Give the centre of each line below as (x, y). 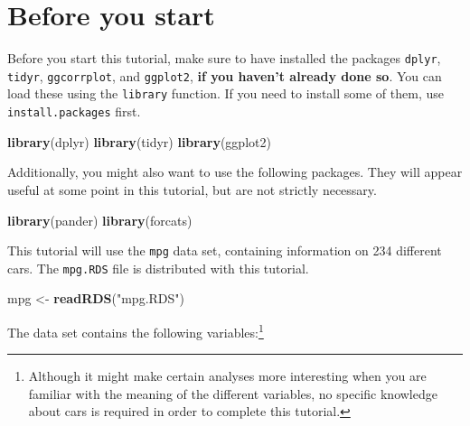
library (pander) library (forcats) (100, 220)
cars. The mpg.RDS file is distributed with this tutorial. (158, 268)
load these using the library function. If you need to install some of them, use (226, 93)
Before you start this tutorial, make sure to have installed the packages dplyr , (224, 58)
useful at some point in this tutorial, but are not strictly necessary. (192, 189)
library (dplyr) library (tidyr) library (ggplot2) (139, 141)
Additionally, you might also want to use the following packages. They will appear (235, 172)
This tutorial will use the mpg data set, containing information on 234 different (225, 250)
